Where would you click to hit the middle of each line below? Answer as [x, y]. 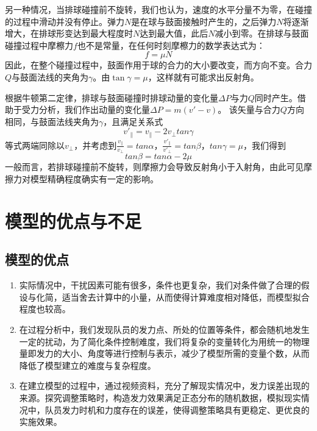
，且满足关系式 [133, 121]
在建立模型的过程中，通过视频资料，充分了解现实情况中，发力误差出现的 [164, 386]
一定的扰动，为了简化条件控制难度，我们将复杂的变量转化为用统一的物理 [164, 341]
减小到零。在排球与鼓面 [262, 33]
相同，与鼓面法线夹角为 [52, 121]
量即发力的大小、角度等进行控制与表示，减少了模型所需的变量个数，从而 [164, 353]
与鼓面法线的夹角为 [50, 77]
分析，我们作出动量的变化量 [94, 109]
